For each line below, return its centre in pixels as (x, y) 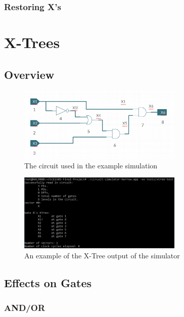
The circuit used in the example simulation (91, 165)
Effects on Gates (48, 282)
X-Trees (32, 42)
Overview (29, 74)
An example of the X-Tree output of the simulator (102, 255)
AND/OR (25, 307)
